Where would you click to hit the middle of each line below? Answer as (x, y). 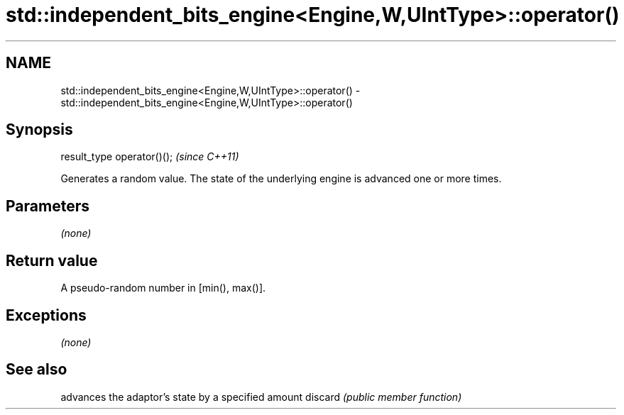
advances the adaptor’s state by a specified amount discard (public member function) (261, 397)
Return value (52, 260)
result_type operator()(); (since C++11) (150, 157)
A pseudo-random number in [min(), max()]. (163, 288)
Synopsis (39, 130)
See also (37, 370)
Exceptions (46, 315)
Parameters (48, 206)
